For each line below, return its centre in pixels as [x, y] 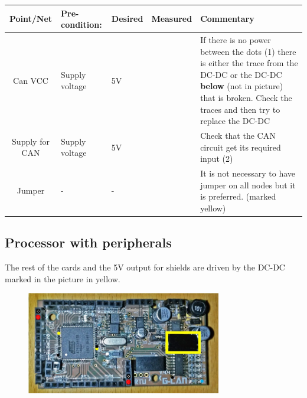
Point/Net [31, 19]
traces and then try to [240, 109]
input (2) [217, 159]
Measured [172, 19]
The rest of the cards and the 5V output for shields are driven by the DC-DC [145, 267]
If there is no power [236, 39]
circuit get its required [241, 147]
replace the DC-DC [235, 121]
